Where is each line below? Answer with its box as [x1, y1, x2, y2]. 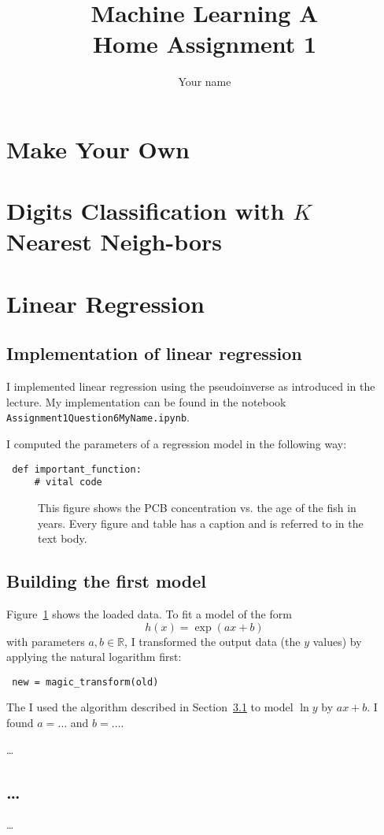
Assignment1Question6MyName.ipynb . [6, 409, 190, 425]
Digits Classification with [6, 195, 285, 227]
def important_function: [12, 463, 142, 475]
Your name [178, 73, 231, 90]
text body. [38, 530, 87, 547]
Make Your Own [6, 132, 190, 165]
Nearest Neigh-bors [6, 225, 223, 258]
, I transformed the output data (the [124, 633, 301, 649]
